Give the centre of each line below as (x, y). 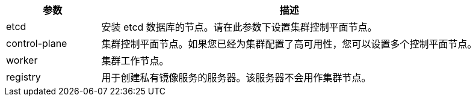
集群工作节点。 (135, 61)
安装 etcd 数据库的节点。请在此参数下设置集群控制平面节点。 (239, 27)
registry (23, 77)
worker (22, 60)
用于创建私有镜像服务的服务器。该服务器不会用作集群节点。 (236, 78)
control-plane (37, 43)
